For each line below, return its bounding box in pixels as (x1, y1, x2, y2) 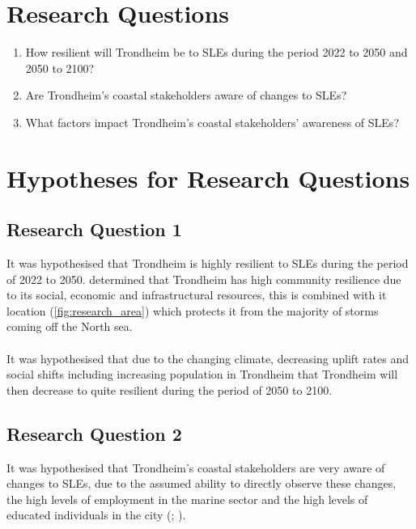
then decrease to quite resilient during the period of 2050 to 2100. (6, 381, 333, 398)
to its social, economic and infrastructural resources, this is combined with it (6, 286, 387, 303)
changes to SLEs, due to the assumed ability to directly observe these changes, (6, 475, 397, 492)
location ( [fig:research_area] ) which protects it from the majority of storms (6, 302, 379, 319)
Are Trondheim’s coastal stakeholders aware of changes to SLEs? (25, 87, 347, 104)
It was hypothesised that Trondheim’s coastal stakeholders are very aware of (6, 459, 385, 476)
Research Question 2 (6, 421, 182, 446)
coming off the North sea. (6, 318, 133, 335)
